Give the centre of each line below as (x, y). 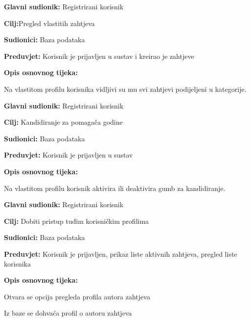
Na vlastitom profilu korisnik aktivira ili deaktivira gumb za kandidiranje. (115, 188)
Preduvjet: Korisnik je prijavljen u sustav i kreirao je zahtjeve (99, 56)
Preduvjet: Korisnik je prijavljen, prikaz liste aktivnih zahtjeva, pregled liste (121, 254)
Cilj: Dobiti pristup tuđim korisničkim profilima (77, 221)
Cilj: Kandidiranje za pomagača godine (63, 122)
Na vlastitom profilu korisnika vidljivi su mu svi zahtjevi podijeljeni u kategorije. (125, 89)
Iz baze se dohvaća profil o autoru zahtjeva (68, 313)
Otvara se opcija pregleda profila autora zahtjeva (77, 296)
